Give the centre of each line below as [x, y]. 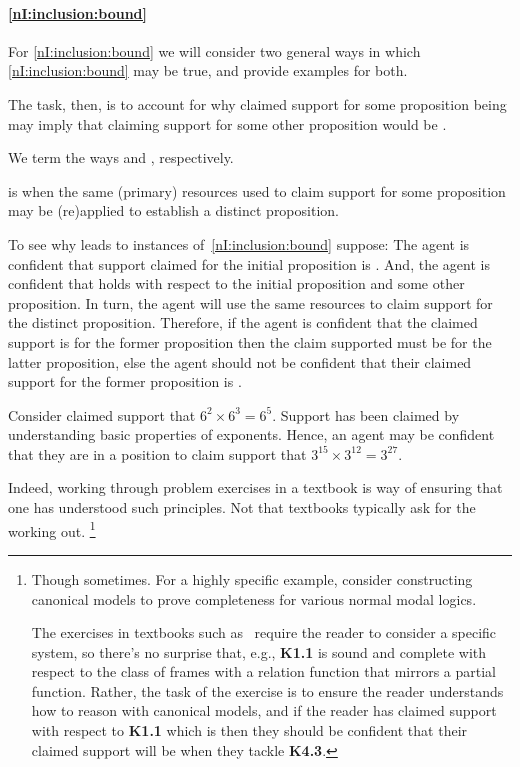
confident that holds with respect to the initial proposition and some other [236, 283]
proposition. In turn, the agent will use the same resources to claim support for [250, 302]
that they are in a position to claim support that [157, 453]
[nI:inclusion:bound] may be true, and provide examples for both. [208, 70]
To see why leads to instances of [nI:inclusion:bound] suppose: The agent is [239, 243]
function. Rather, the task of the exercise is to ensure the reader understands [267, 690]
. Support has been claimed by [366, 414]
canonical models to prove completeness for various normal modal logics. [254, 598]
